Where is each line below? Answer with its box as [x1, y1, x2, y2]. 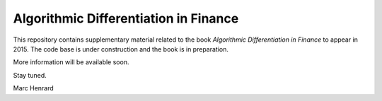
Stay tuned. [13, 71, 47, 79]
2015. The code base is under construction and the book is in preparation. [13, 44, 229, 53]
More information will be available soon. [13, 58, 129, 66]
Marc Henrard [13, 84, 54, 93]
